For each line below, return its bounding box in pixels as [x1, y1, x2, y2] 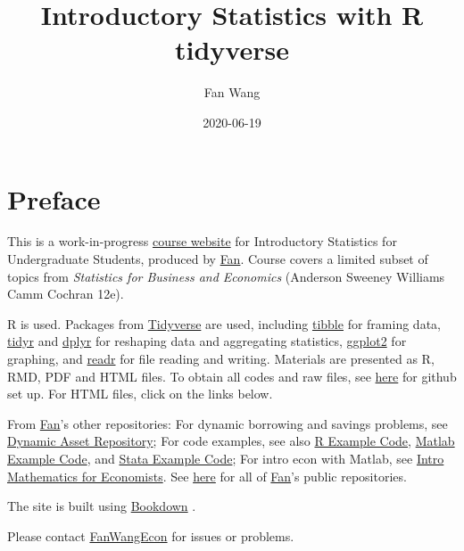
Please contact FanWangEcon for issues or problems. [7, 526, 294, 545]
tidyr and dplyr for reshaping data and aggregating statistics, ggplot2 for [7, 332, 407, 350]
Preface [7, 180, 101, 217]
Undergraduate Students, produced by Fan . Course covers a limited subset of [7, 250, 428, 268]
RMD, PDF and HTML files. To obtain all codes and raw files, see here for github [7, 366, 457, 385]
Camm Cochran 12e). [7, 284, 124, 303]
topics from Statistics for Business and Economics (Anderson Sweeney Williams [7, 267, 445, 285]
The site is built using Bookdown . [7, 497, 196, 515]
